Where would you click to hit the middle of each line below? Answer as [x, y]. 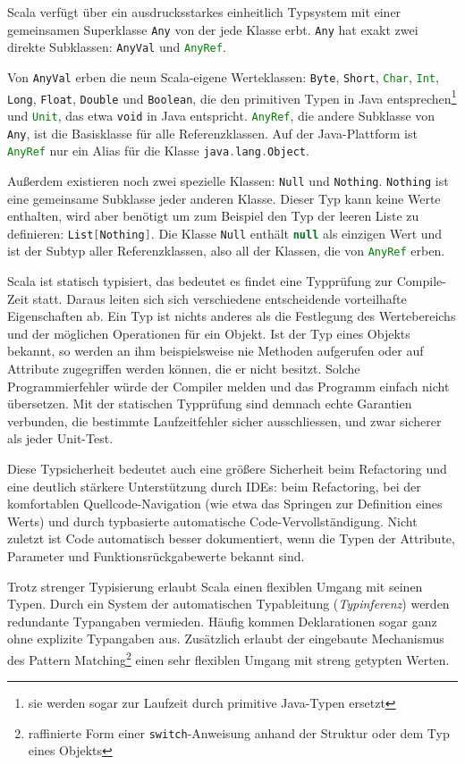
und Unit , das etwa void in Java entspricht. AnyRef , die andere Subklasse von [221, 115]
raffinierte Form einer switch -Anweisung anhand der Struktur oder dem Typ [239, 732]
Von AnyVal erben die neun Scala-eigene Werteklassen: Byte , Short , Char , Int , [223, 76]
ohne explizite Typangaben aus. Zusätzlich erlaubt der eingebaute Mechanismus [226, 639]
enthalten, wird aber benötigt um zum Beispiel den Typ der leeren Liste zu [213, 216]
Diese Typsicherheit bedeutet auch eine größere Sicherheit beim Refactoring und [227, 468]
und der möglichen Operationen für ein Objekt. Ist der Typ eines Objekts [209, 333]
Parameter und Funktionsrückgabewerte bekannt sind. [156, 555]
